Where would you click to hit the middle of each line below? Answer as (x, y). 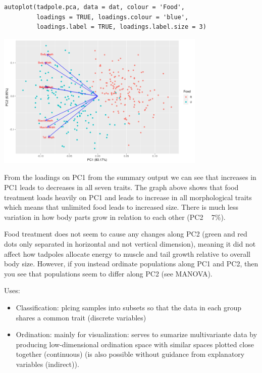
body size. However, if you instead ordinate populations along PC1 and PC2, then (131, 264)
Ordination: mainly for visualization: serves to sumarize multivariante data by (137, 334)
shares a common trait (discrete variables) (81, 317)
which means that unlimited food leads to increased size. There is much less (121, 207)
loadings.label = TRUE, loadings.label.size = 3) (121, 27)
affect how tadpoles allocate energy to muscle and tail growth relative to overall (127, 253)
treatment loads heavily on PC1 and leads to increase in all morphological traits (128, 197)
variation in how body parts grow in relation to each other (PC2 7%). (115, 217)
